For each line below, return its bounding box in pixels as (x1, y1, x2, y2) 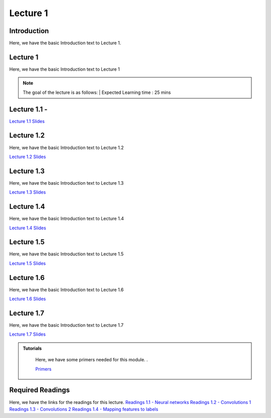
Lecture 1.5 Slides (9, 260, 46, 266)
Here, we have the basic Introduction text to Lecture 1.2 (9, 145, 124, 151)
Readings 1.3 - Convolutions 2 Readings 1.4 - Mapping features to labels (9, 406, 159, 412)
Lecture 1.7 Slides (9, 331, 46, 337)
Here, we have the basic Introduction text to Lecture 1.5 (9, 251, 124, 257)
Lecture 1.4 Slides (9, 225, 46, 231)
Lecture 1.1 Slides (9, 118, 45, 124)
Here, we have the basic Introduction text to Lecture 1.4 (9, 216, 124, 222)
